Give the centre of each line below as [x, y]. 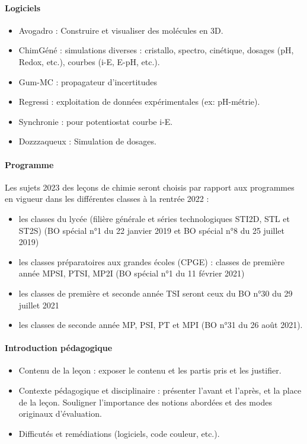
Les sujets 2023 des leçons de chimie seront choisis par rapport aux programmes [150, 187]
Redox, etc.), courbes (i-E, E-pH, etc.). [89, 61]
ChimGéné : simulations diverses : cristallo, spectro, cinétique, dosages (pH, [156, 50]
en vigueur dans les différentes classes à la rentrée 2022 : [107, 199]
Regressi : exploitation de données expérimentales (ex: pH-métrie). [139, 102]
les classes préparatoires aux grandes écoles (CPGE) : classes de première [152, 261]
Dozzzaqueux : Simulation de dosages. [87, 141]
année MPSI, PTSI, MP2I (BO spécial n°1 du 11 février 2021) [132, 273]
